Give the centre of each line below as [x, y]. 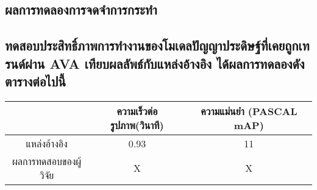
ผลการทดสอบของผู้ [47, 161]
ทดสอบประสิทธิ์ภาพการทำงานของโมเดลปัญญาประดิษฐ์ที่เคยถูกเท [157, 45]
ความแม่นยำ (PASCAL [249, 111]
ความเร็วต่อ [137, 111]
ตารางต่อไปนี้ [35, 81]
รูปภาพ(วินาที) [137, 125]
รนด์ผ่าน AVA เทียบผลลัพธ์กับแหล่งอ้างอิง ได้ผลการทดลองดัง [155, 63]
